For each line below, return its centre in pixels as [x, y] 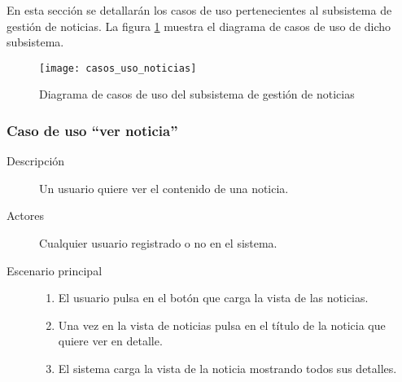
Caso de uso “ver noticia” [92, 130]
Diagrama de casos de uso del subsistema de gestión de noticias [197, 94]
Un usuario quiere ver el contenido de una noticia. [164, 188]
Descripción [36, 161]
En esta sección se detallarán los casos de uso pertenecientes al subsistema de [199, 10]
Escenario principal [55, 270]
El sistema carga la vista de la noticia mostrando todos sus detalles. [227, 368]
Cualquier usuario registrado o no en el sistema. [158, 243]
